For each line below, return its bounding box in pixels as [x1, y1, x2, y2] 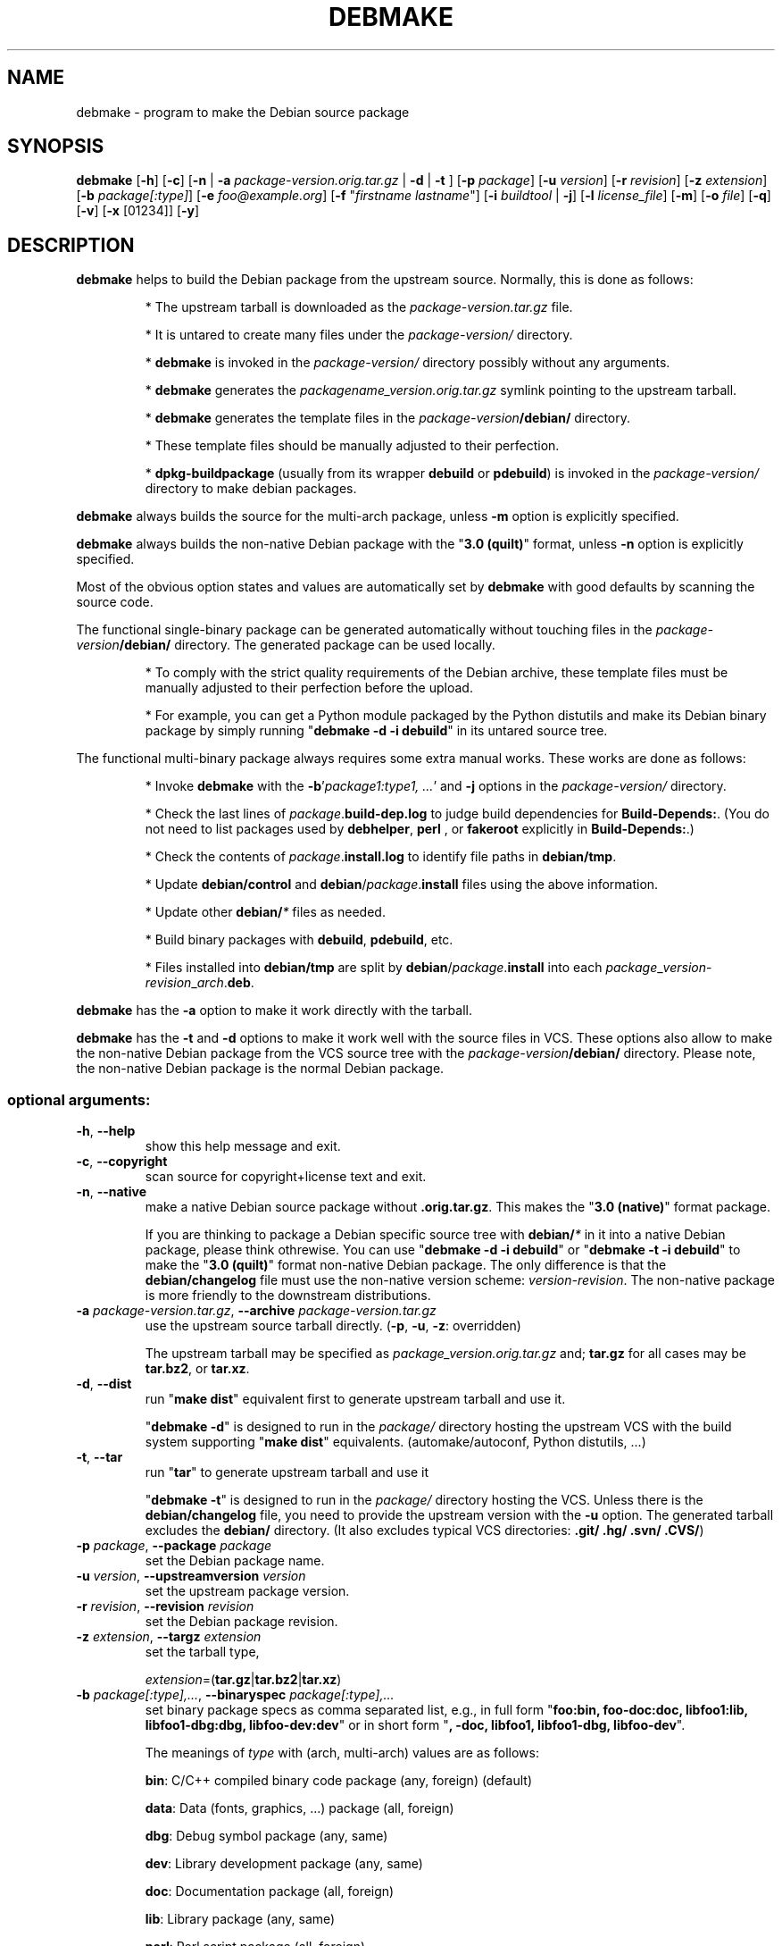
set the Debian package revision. [145, 1614, 338, 1630]
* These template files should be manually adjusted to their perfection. [145, 438, 560, 454]
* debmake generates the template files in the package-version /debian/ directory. [145, 410, 631, 426]
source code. [76, 594, 154, 610]
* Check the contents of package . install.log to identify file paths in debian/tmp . [145, 849, 617, 865]
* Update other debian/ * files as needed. [145, 904, 386, 920]
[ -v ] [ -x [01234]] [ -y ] [76, 203, 200, 219]
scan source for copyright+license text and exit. [145, 1169, 427, 1185]
